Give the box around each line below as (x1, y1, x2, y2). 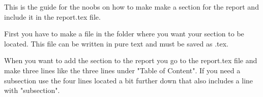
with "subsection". (4, 85, 60, 95)
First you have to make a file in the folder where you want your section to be (4, 28, 244, 39)
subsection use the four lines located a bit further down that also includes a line (4, 75, 253, 85)
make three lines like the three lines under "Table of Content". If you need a (4, 65, 241, 75)
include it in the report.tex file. (4, 11, 101, 22)
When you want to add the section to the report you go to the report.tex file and (4, 55, 257, 66)
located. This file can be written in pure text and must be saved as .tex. (4, 38, 228, 48)
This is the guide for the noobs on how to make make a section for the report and (4, 2, 259, 12)
